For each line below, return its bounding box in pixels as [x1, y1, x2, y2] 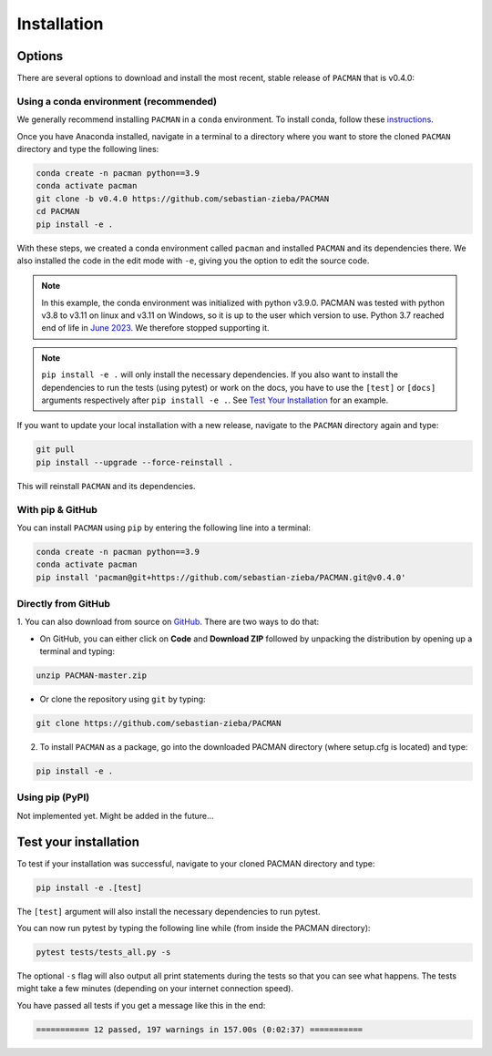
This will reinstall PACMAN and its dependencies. [16, 480, 196, 491]
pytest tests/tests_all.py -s [36, 948, 171, 958]
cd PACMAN [36, 206, 80, 217]
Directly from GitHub [16, 598, 111, 610]
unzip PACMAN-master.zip [36, 671, 148, 681]
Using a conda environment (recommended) [16, 95, 218, 108]
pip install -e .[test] [36, 882, 143, 893]
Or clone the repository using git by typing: [39, 693, 206, 705]
